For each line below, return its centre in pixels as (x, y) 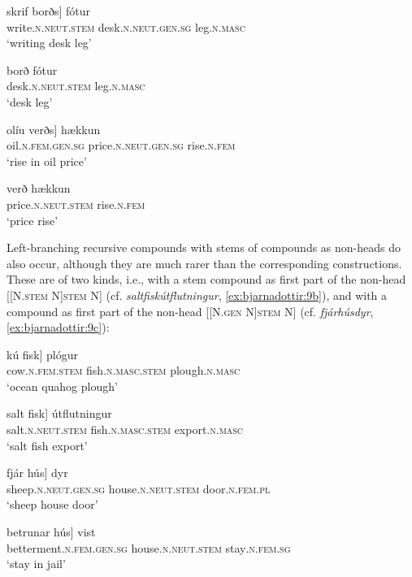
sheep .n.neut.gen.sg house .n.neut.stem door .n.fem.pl (139, 488)
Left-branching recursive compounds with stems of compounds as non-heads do (204, 247)
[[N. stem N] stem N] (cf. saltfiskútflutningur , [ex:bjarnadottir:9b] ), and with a (197, 295)
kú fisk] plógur (43, 354)
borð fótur (32, 69)
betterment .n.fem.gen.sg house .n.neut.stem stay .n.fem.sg (149, 547)
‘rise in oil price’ (47, 161)
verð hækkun (39, 188)
